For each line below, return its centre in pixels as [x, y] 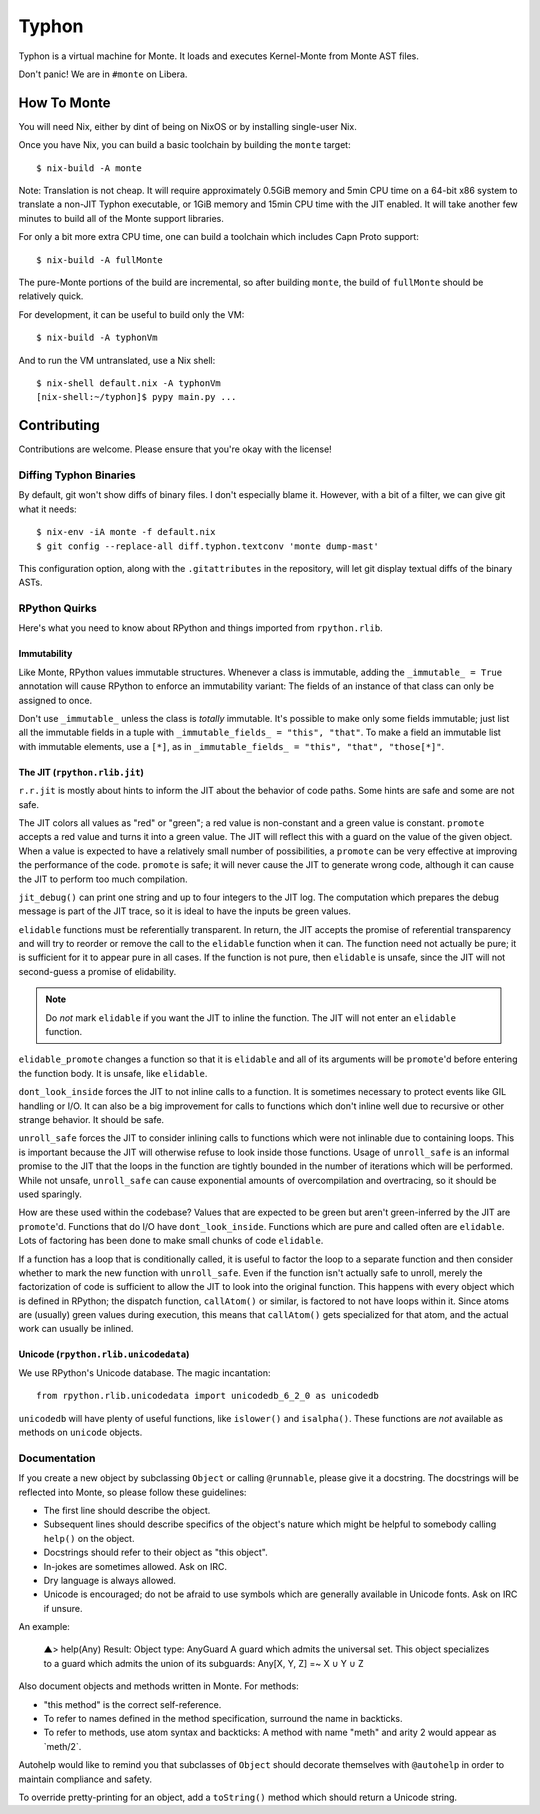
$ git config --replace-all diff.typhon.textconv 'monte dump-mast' [207, 546]
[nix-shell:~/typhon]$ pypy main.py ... [136, 397]
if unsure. [63, 1608]
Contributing [59, 425]
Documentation [57, 1458]
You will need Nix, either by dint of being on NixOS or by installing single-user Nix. [187, 126]
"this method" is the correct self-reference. [132, 1704]
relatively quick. [51, 296]
